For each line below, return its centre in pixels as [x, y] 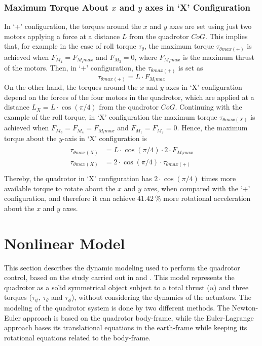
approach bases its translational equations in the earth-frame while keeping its [126, 327]
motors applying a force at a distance [62, 36]
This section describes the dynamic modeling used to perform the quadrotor [122, 267]
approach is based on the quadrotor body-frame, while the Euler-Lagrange [138, 317]
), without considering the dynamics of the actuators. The [161, 297]
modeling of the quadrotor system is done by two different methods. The [117, 307]
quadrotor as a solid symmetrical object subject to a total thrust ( [107, 287]
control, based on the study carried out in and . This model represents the [119, 277]
